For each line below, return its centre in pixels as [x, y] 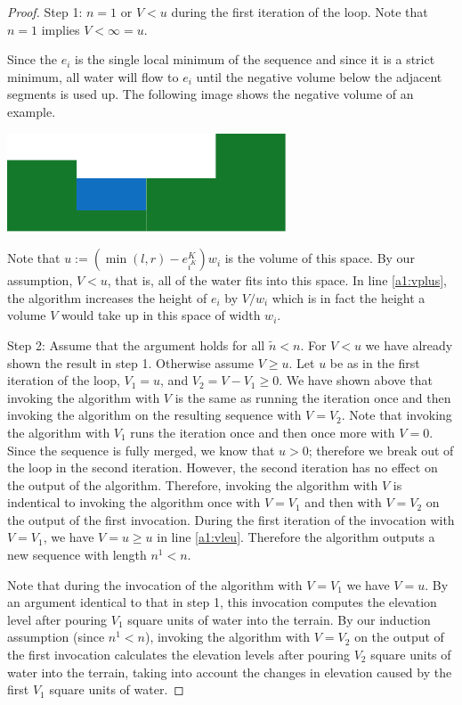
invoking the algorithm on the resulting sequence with [154, 415]
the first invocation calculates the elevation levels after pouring [178, 655]
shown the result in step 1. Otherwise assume [131, 362]
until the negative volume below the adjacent [319, 76]
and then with [343, 502]
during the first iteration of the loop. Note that [300, 12]
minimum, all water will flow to [93, 76]
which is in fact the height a [349, 297]
